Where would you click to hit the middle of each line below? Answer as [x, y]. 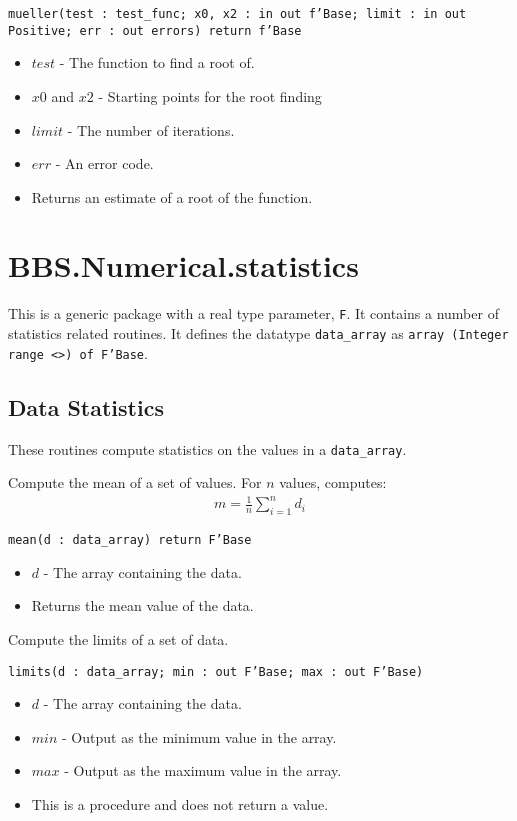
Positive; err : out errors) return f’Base [155, 30]
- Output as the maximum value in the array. [203, 770]
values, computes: [333, 482]
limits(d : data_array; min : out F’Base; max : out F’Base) [216, 671]
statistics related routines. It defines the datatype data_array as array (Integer [258, 333]
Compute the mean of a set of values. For [135, 482]
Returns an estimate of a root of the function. [172, 196]
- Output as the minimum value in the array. [199, 736]
